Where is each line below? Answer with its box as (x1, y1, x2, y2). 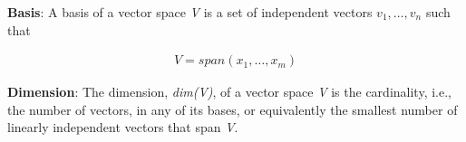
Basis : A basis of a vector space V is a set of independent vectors (7, 3, 373, 21)
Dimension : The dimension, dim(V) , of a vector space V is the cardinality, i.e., (7, 82, 451, 101)
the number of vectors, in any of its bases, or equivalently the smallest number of (7, 99, 458, 118)
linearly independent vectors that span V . (7, 118, 238, 137)
